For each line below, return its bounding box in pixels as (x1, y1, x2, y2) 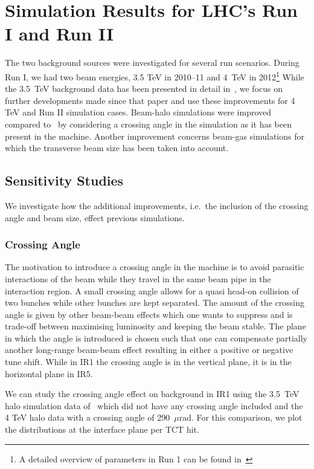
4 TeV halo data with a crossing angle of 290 (5, 411, 170, 424)
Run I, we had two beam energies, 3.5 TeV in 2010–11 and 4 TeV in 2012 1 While (5, 68, 304, 83)
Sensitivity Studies (5, 171, 124, 190)
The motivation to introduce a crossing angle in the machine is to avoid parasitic (5, 260, 304, 273)
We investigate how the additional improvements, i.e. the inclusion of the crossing (5, 199, 309, 212)
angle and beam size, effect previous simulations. (5, 211, 185, 224)
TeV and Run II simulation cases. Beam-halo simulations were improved (5, 106, 272, 118)
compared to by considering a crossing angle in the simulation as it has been (5, 117, 292, 130)
